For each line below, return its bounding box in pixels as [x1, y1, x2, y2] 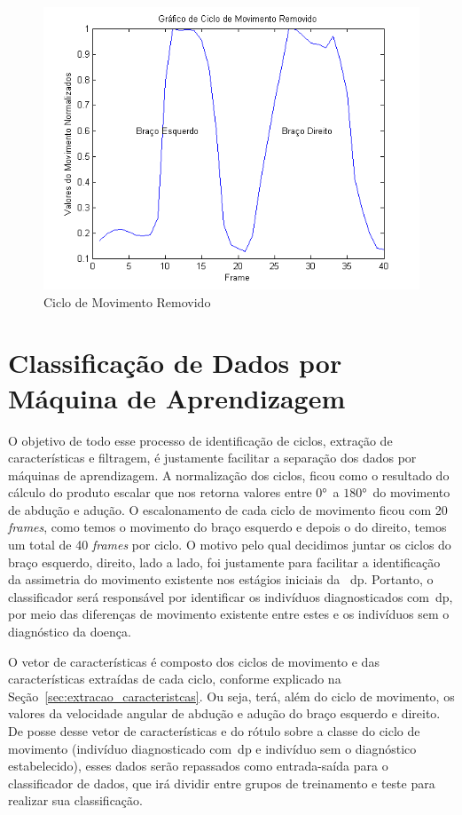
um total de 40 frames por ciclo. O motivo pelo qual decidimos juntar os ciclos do [8, 535, 451, 554]
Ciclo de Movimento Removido [43, 292, 211, 311]
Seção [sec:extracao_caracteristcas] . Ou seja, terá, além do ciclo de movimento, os [8, 686, 455, 705]
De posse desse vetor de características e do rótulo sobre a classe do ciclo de [8, 722, 420, 740]
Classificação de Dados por [8, 344, 342, 381]
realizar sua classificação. [8, 791, 143, 810]
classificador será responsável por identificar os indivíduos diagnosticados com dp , [8, 587, 453, 605]
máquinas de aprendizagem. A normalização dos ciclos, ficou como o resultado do [8, 465, 450, 484]
